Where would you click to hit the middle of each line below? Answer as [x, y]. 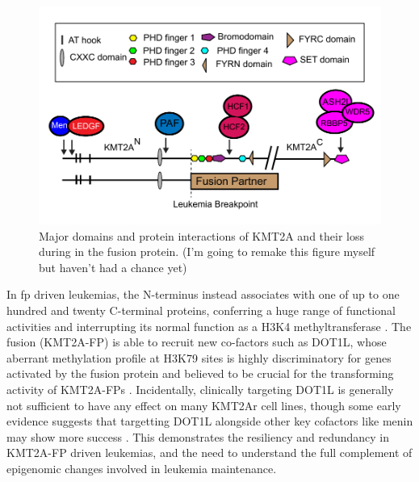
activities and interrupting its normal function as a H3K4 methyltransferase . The [209, 326]
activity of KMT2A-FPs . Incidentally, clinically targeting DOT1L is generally [200, 389]
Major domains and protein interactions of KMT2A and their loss [202, 235]
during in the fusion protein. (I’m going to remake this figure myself [207, 251]
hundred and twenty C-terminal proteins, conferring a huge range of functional [201, 310]
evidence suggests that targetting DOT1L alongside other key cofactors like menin [210, 421]
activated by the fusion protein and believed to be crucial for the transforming [200, 373]
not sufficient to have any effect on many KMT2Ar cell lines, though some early [204, 405]
